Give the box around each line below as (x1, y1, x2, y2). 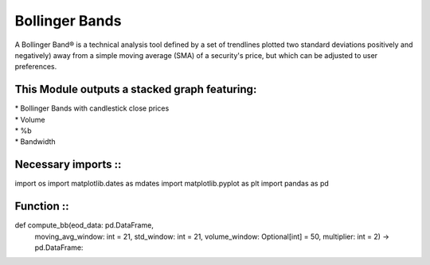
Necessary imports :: (14, 158, 122, 171)
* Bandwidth (14, 137, 56, 146)
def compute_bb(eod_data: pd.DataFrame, (14, 220, 154, 230)
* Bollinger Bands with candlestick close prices (14, 103, 170, 113)
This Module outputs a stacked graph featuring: (14, 83, 257, 96)
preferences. (14, 62, 57, 72)
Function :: (14, 200, 69, 213)
